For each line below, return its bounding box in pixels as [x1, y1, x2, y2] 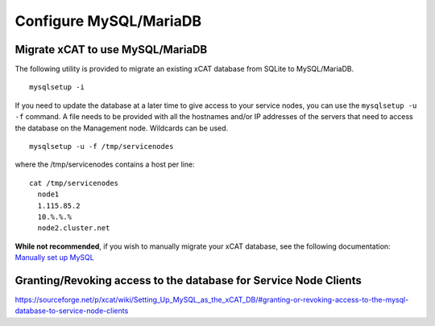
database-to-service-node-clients [14, 306, 129, 316]
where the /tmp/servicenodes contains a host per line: [14, 159, 195, 169]
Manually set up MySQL [14, 253, 94, 262]
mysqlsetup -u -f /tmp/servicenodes [29, 142, 174, 151]
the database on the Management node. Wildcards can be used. [14, 123, 229, 133]
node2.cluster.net [37, 224, 110, 233]
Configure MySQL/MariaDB [14, 12, 201, 30]
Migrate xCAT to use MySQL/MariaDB [14, 43, 208, 56]
